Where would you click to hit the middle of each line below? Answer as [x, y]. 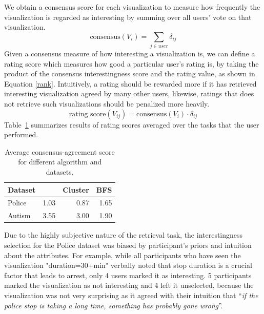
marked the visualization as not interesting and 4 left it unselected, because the [129, 285]
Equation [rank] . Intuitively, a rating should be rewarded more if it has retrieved [130, 83]
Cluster [76, 189]
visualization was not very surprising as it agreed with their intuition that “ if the [131, 295]
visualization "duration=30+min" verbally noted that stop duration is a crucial [128, 265]
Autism [19, 215]
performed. [21, 134]
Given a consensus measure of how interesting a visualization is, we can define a [130, 54]
